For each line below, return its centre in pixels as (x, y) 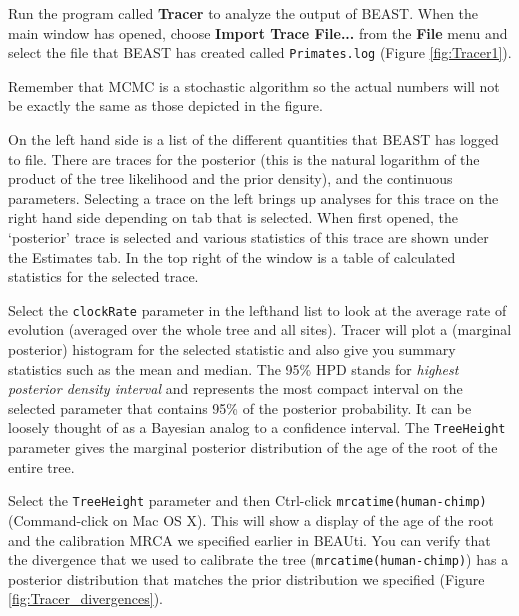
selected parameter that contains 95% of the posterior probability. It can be (240, 407)
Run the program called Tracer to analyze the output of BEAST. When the (243, 13)
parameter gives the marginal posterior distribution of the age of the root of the (253, 447)
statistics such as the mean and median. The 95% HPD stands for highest (233, 368)
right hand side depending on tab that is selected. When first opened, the (233, 217)
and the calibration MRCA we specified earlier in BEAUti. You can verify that (249, 539)
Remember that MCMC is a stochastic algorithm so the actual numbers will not (254, 85)
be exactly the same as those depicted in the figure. (165, 105)
